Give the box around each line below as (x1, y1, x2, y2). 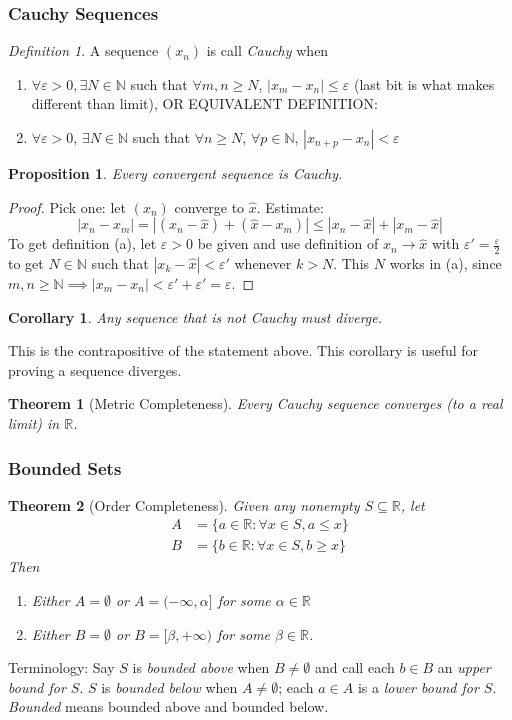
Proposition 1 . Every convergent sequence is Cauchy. (8, 163, 343, 183)
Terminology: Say (8, 657, 115, 678)
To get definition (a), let (8, 233, 157, 254)
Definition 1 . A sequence (8, 40, 159, 61)
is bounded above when (132, 657, 270, 678)
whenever (234, 253, 292, 274)
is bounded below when (101, 676, 238, 697)
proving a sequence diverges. (8, 359, 182, 380)
